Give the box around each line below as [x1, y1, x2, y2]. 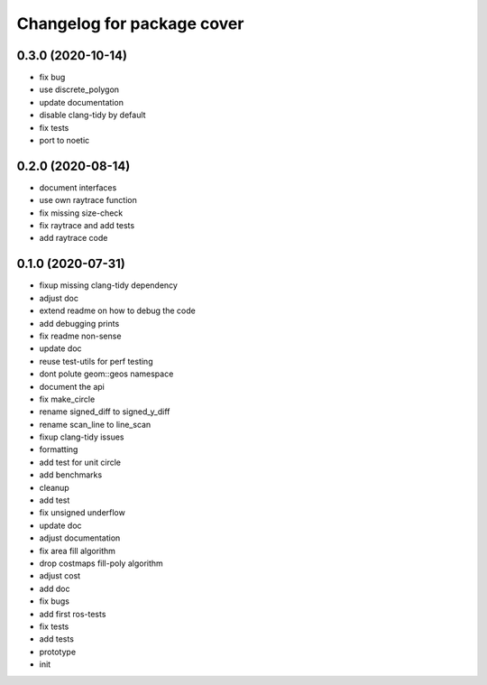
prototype [39, 646, 77, 657]
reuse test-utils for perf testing [39, 356, 153, 366]
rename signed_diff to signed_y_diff [39, 406, 170, 417]
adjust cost [39, 570, 81, 581]
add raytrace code [39, 233, 108, 244]
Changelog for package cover [16, 14, 244, 33]
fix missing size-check [39, 208, 124, 218]
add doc [39, 583, 70, 594]
